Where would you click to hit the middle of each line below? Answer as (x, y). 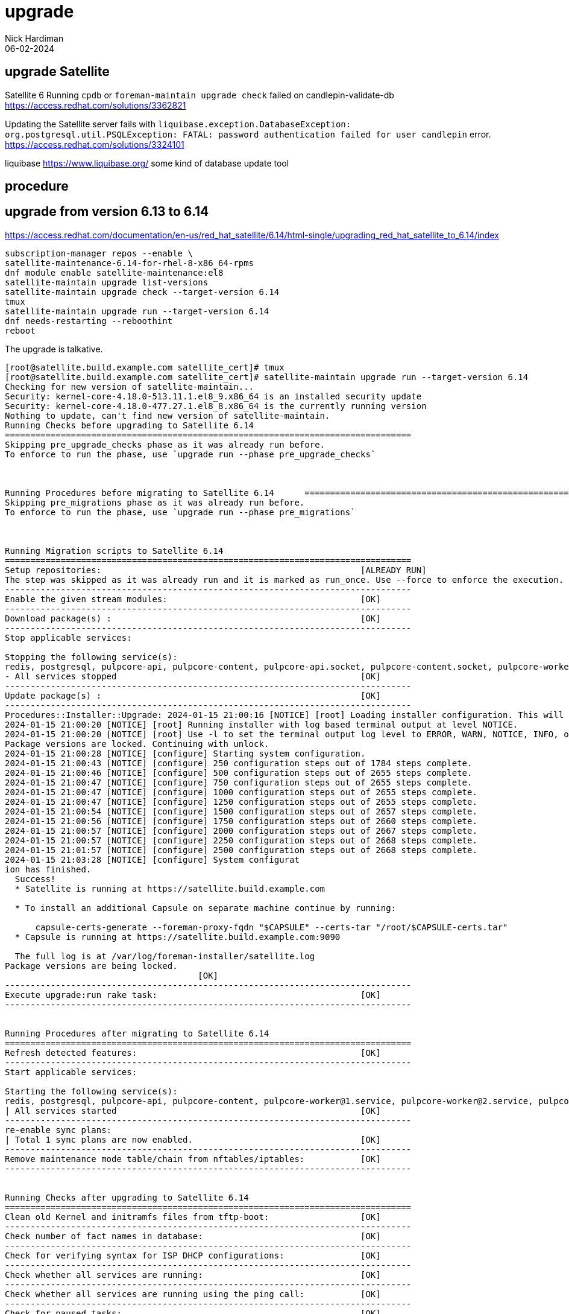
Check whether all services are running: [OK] (193, 1274)
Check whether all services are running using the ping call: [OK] (193, 1294)
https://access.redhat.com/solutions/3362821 (96, 105)
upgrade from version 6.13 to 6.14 (107, 212)
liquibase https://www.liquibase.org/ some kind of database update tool (147, 163)
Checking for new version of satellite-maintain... (130, 386)
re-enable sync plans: (58, 1130)
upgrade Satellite (57, 72)
